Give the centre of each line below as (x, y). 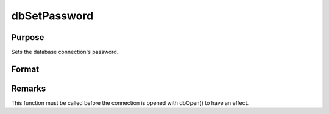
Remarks (29, 88)
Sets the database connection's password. (65, 52)
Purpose (28, 37)
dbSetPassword (52, 16)
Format (25, 69)
